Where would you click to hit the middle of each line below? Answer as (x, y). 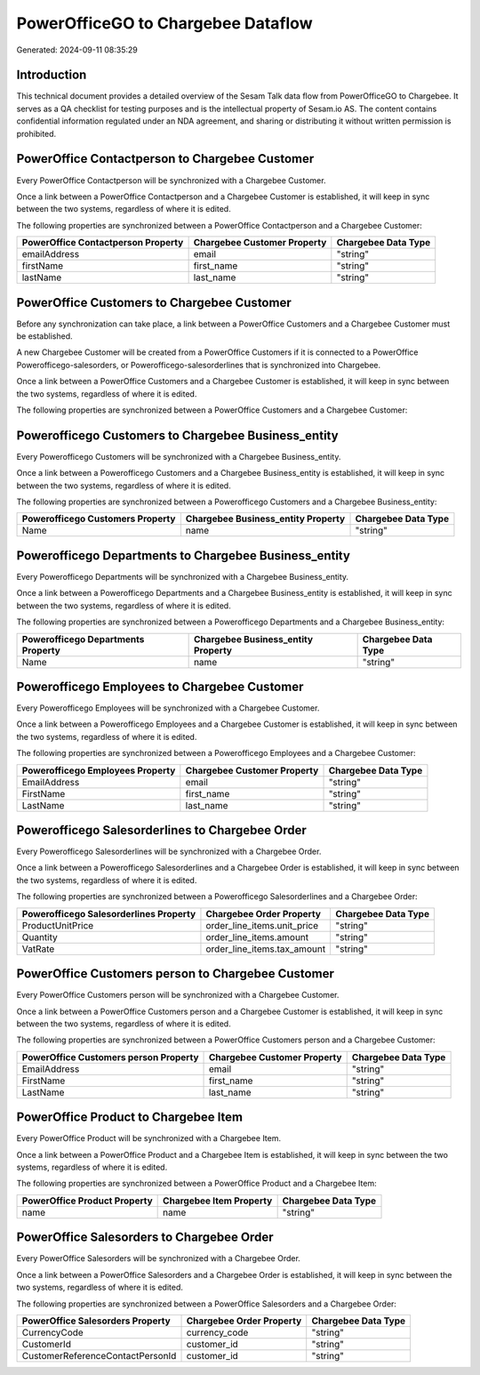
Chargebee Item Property (218, 1201)
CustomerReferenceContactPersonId (99, 1355)
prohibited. (36, 133)
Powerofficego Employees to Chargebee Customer (160, 686)
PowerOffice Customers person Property (110, 1057)
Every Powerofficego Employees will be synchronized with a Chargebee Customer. (168, 708)
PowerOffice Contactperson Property (103, 243)
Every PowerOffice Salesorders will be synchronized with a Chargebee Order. (159, 1258)
